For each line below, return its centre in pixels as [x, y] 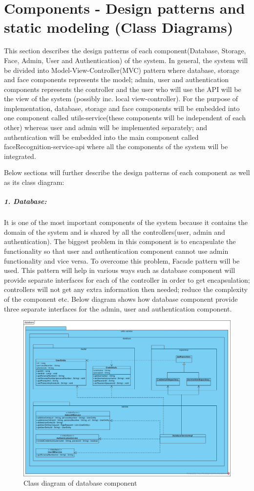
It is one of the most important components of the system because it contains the [126, 222]
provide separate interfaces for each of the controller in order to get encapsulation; [127, 279]
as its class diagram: [34, 182]
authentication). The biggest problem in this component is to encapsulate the [120, 241]
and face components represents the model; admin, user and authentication [116, 79]
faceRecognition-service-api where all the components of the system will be [116, 146]
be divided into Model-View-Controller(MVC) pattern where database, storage [122, 70]
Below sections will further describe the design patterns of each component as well [127, 172]
